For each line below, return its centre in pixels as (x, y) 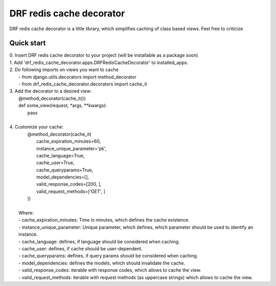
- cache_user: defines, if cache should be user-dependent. (80, 249)
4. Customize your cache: (37, 127)
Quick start (28, 43)
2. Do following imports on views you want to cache (64, 70)
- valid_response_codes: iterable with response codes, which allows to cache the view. (110, 270)
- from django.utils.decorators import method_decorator (77, 77)
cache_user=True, (55, 163)
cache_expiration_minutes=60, (69, 141)
